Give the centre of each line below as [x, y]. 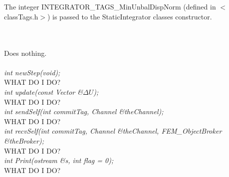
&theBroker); [24, 140]
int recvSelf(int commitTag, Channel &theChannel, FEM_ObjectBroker [113, 131]
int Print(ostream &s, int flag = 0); [59, 160]
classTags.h [21, 16]
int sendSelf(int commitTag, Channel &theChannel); [84, 111]
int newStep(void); [32, 72]
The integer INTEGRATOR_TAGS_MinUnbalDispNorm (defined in [110, 7]
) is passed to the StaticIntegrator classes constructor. [129, 16]
